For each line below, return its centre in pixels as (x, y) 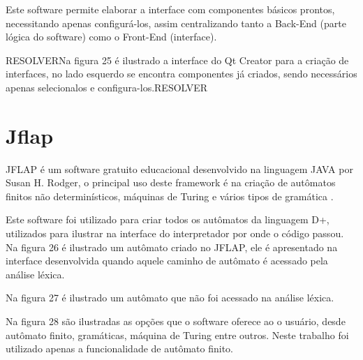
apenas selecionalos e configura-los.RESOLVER (107, 87)
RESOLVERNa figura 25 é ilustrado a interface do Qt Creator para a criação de (177, 60)
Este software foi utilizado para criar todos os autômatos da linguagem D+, (168, 219)
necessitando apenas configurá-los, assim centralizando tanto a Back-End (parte (176, 23)
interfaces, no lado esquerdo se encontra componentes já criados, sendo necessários (181, 74)
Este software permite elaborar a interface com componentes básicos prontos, (170, 9)
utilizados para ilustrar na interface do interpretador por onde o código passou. (175, 233)
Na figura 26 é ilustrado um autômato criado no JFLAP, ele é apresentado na (172, 247)
